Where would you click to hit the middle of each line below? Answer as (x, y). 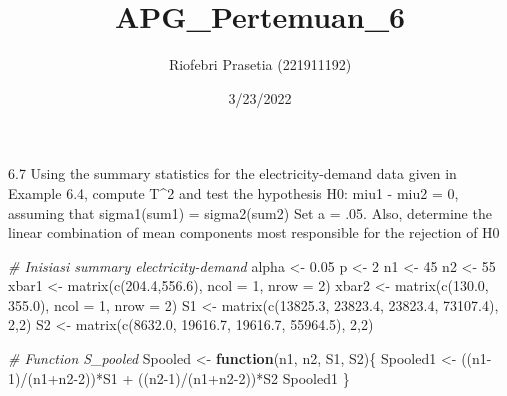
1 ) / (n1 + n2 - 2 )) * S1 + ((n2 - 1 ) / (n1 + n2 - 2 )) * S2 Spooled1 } (179, 377)
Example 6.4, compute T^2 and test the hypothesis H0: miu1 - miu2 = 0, (233, 192)
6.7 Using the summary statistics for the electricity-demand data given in (232, 173)
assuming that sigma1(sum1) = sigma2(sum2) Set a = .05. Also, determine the (250, 212)
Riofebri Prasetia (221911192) (260, 64)
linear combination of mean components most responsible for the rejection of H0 (254, 232)
